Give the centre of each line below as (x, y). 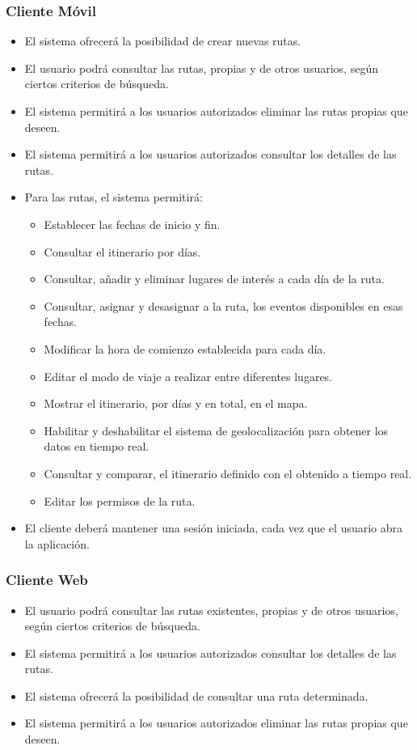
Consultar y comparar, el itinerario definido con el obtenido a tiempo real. (228, 473)
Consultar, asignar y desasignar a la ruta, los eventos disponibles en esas (223, 305)
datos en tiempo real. (97, 446)
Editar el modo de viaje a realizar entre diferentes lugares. (188, 376)
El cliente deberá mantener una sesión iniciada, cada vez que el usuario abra (214, 528)
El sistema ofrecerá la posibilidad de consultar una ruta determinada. (196, 695)
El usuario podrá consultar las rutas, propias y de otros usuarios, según (201, 68)
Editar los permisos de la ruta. (120, 500)
